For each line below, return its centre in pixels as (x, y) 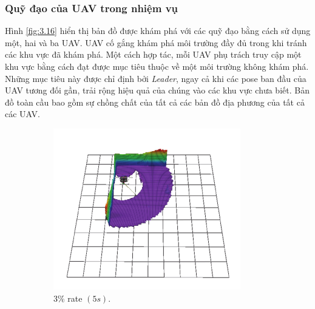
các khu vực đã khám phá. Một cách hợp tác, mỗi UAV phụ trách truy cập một (153, 54)
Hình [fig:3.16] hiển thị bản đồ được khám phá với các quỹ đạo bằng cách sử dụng (158, 31)
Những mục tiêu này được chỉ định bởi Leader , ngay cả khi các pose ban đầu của (156, 78)
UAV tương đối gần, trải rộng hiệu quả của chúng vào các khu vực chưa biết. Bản (157, 90)
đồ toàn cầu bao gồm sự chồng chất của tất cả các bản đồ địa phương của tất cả (155, 102)
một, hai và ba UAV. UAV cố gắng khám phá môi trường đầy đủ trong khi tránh (156, 42)
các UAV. (22, 114)
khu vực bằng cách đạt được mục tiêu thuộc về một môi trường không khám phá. (157, 66)
